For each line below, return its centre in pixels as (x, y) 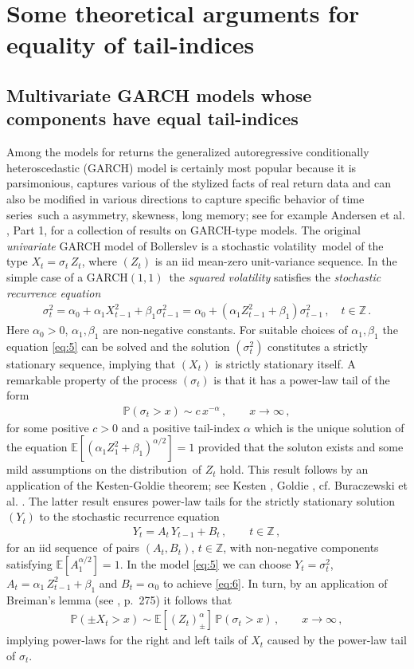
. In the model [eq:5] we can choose (205, 563)
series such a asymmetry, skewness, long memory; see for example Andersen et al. (206, 214)
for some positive (48, 427)
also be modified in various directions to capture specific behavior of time (186, 198)
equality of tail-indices (131, 44)
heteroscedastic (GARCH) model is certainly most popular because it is (182, 167)
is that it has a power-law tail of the (302, 379)
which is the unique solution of (329, 427)
